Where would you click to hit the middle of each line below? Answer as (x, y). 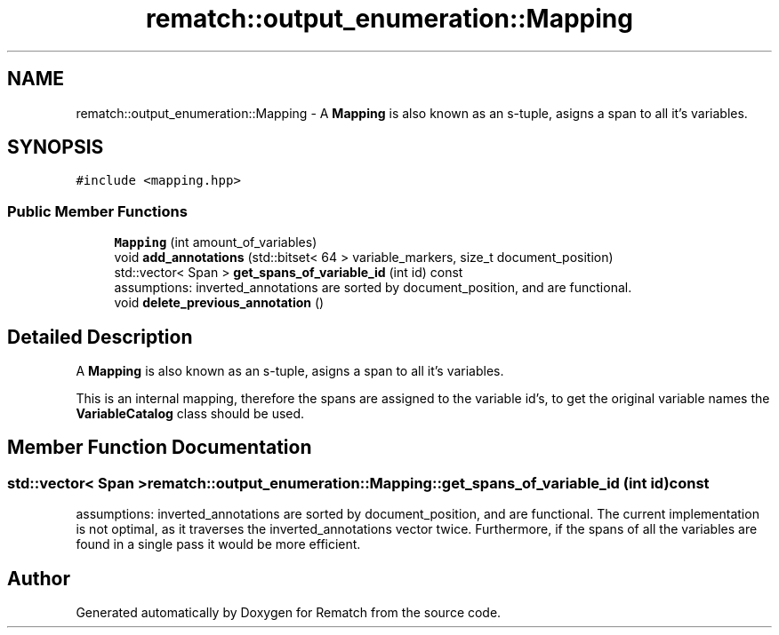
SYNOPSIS (56, 147)
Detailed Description (100, 337)
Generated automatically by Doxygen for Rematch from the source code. (289, 613)
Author (39, 578)
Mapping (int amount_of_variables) (216, 242)
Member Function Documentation (160, 448)
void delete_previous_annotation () (219, 303)
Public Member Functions (97, 211)
